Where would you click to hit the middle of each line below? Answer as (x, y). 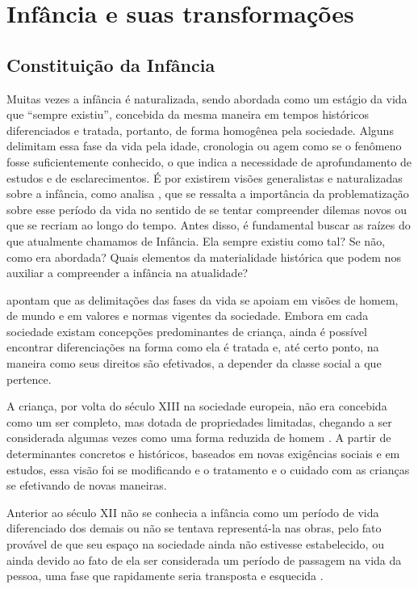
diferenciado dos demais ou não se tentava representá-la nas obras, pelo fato (194, 528)
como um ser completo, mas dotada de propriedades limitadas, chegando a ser (199, 421)
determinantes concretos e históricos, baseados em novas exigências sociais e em (203, 454)
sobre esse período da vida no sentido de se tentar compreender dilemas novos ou (207, 209)
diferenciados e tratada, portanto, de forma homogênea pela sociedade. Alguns (200, 130)
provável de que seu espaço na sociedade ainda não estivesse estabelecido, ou (195, 544)
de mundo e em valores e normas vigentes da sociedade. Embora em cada (188, 316)
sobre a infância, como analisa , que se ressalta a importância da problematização (208, 194)
